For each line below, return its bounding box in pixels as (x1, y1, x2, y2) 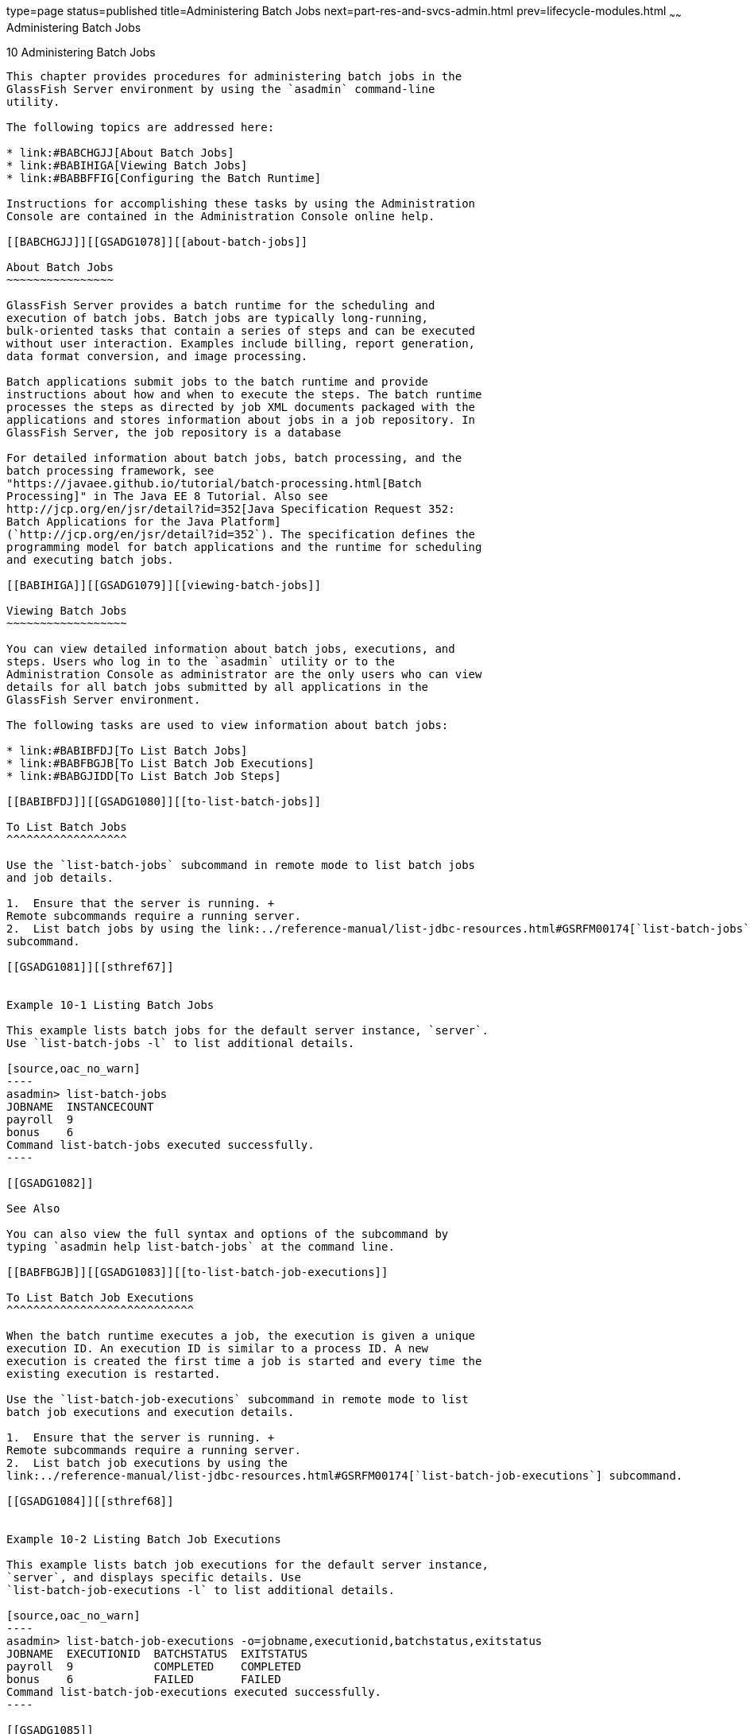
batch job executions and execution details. (6, 1405, 295, 1418)
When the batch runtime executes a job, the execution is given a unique (6, 1329, 476, 1342)
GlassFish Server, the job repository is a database (6, 425, 342, 439)
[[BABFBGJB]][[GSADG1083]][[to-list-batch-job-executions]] (6, 1265, 389, 1278)
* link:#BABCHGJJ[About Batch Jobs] (6, 145, 234, 159)
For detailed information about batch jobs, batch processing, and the (6, 451, 462, 464)
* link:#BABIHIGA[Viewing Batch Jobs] (6, 158, 248, 172)
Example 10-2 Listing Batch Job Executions (6, 1532, 281, 1546)
